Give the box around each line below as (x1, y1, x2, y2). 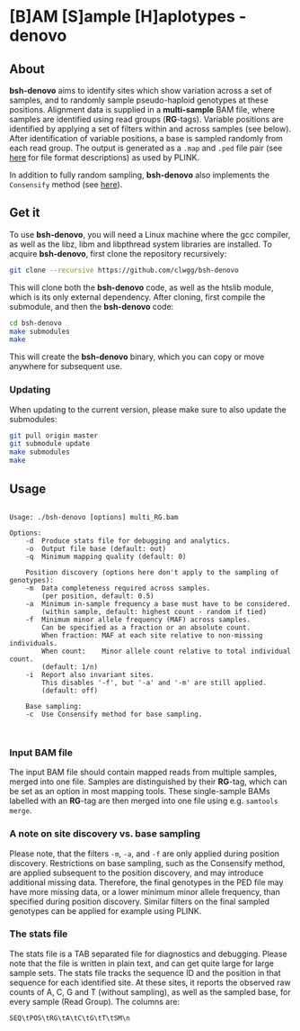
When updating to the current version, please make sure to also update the (9, 403, 287, 415)
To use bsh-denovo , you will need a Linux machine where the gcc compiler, (9, 229, 291, 240)
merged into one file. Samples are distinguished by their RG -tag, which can (9, 776, 287, 787)
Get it (9, 205, 40, 221)
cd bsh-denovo (9, 318, 63, 328)
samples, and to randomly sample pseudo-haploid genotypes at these (9, 95, 269, 105)
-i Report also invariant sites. (25, 670, 154, 679)
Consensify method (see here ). (9, 179, 123, 190)
